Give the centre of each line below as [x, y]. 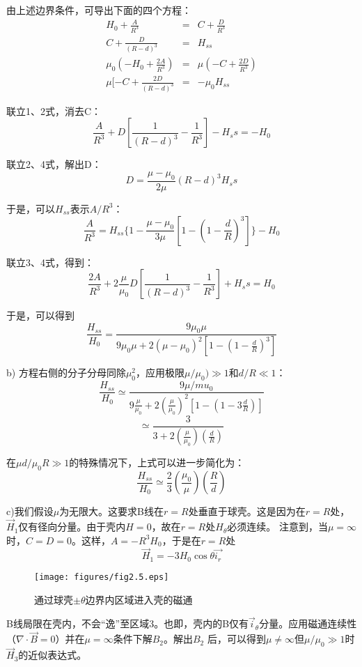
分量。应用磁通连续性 [308, 623]
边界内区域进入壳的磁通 [139, 599]
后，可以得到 [236, 639]
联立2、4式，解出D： [54, 164]
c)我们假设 [30, 511]
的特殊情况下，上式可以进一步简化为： [157, 462]
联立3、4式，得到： [50, 262]
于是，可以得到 [40, 315]
